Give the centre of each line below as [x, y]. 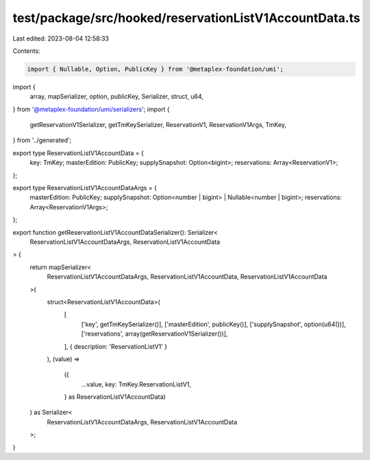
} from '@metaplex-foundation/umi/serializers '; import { [91, 109]
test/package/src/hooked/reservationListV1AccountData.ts [186, 18]
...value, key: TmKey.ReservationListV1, [136, 384]
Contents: [26, 51]
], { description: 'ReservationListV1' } [116, 346]
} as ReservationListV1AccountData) [115, 397]
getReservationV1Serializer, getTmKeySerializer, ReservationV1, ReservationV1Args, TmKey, [158, 125]
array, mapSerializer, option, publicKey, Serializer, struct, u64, [116, 97]
